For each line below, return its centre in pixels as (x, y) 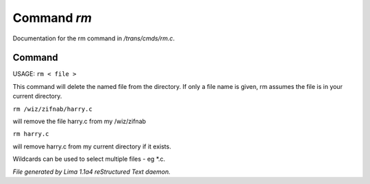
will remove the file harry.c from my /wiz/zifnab (79, 121)
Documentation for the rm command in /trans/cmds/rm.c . (94, 38)
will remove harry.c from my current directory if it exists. (92, 146)
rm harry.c (31, 134)
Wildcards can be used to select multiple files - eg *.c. (89, 159)
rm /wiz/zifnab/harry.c (52, 109)
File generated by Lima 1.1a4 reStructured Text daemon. (91, 172)
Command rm (52, 18)
